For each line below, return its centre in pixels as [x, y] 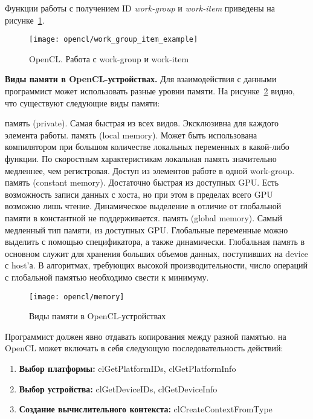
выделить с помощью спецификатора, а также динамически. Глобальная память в [155, 242]
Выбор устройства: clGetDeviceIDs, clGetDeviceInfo [118, 388]
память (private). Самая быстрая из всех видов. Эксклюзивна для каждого [142, 123]
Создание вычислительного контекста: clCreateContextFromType [146, 409]
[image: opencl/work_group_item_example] [114, 40]
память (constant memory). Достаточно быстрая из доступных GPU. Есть [142, 182]
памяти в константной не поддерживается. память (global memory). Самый [144, 217]
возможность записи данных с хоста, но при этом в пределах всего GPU [139, 194]
